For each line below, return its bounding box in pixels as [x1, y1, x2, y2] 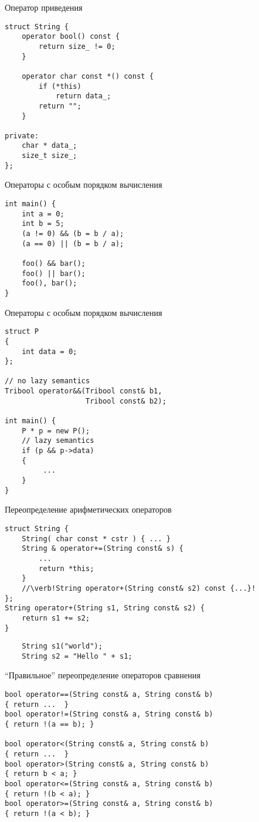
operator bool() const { [21, 32, 120, 41]
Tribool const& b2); [86, 396, 167, 405]
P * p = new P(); [21, 426, 90, 435]
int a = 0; [21, 209, 65, 218]
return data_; [55, 92, 111, 101]
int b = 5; [21, 219, 65, 228]
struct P [5, 327, 39, 336]
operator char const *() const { [21, 72, 154, 80]
